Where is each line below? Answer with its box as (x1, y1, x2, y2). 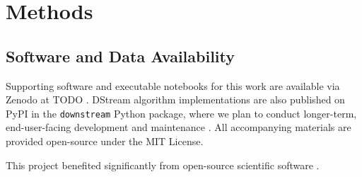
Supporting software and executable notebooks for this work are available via (6, 78, 340, 93)
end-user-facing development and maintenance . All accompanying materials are (6, 120, 351, 135)
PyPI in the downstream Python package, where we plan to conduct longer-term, (6, 105, 357, 120)
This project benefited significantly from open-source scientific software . (6, 157, 320, 172)
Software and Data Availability (6, 45, 235, 67)
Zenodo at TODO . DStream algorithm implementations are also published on (6, 92, 345, 107)
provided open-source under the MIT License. (6, 134, 204, 149)
